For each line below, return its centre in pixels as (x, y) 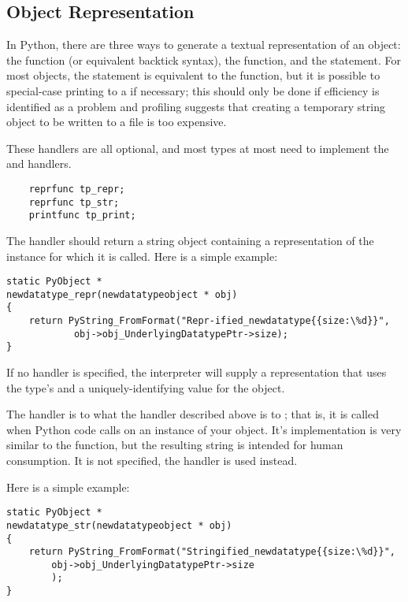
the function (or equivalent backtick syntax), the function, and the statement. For (204, 59)
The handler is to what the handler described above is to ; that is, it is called (193, 414)
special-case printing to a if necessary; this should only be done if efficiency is (193, 90)
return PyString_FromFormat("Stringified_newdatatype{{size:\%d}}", (212, 552)
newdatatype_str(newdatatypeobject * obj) (119, 525)
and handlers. (39, 164)
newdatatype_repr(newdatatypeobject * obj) (122, 294)
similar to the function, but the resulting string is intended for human (175, 445)
